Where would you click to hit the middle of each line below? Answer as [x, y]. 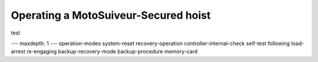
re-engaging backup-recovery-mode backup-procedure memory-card [112, 51]
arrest [18, 51]
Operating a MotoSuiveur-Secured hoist [111, 15]
